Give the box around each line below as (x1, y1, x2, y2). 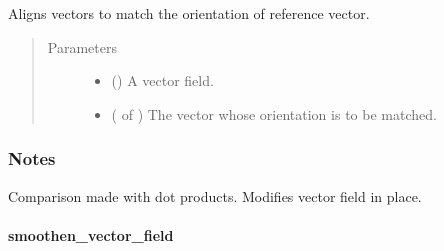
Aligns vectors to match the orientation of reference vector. (8, 3, 370, 23)
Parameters (47, 36, 117, 57)
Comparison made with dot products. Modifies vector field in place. (8, 185, 422, 206)
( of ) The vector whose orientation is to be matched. (111, 103, 437, 124)
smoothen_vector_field (8, 224, 174, 245)
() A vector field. (111, 70, 214, 91)
